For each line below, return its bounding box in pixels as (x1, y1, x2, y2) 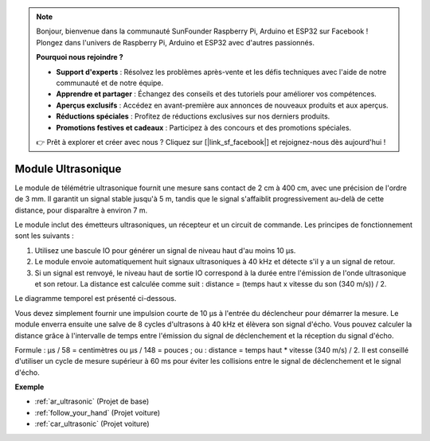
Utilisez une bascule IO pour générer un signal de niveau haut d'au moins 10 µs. (34, 245, 296, 255)
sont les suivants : (14, 231, 75, 240)
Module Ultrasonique (14, 162, 122, 175)
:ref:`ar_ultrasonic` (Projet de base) (34, 396, 150, 406)
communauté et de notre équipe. (56, 78, 164, 88)
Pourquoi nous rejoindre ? (36, 53, 123, 62)
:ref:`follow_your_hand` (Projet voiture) (34, 408, 161, 417)
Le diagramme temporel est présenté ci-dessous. (14, 294, 177, 303)
